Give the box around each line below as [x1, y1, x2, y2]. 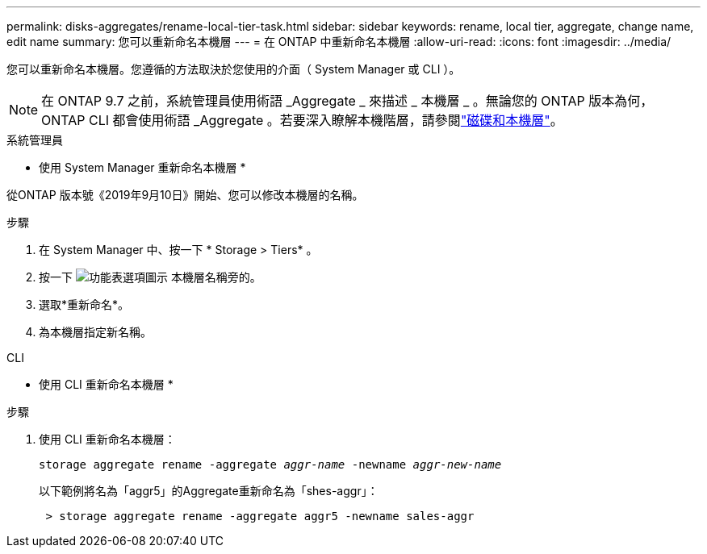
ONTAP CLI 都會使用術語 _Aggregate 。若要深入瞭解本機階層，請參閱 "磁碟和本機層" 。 [41, 112, 563, 128]
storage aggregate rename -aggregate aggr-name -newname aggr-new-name [39, 458, 502, 471]
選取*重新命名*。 [39, 298, 130, 311]
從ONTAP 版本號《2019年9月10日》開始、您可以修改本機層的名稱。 [6, 188, 364, 202]
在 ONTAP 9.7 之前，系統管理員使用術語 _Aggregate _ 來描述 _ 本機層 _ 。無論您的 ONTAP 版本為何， [41, 93, 654, 109]
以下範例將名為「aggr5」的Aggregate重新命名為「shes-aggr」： [39, 484, 379, 498]
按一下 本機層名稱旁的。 [39, 270, 261, 284]
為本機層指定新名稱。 [39, 325, 152, 339]
